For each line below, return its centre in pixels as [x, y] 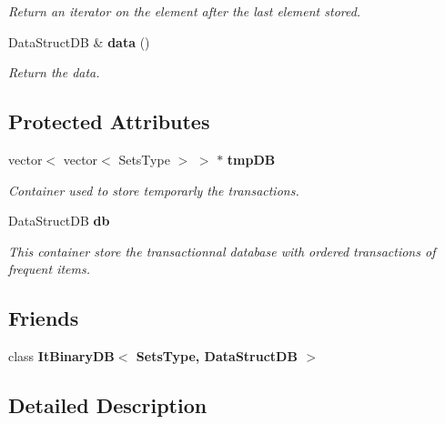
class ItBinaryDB [61, 356]
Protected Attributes [109, 121]
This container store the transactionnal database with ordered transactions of [222, 251]
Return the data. [54, 72]
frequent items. [50, 269]
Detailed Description [108, 405]
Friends [44, 318]
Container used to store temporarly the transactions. [154, 190]
